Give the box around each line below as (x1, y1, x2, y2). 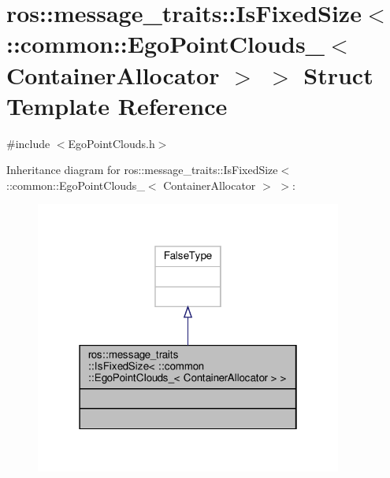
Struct (303, 58, 373, 91)
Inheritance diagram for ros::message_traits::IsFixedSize (6, 161, 278, 178)
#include (6, 135, 50, 151)
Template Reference (6, 89, 228, 121)
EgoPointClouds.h (68, 135, 155, 151)
